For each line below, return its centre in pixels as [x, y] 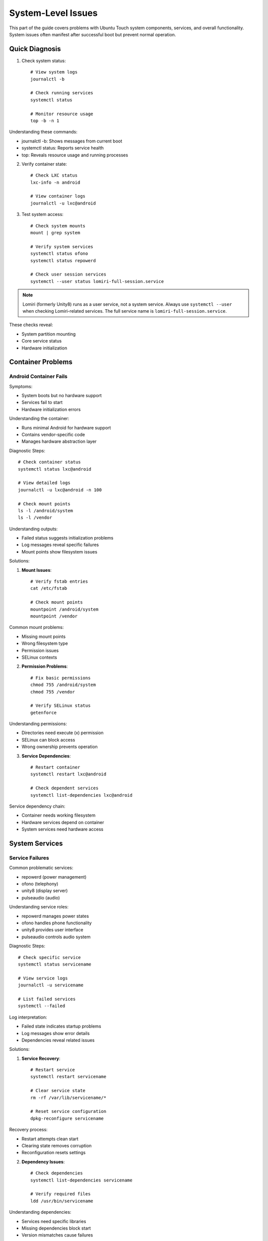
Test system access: [43, 214]
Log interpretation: [28, 1017]
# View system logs [54, 72]
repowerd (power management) [54, 877]
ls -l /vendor [35, 518]
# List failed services [47, 999]
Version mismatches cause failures [57, 1235]
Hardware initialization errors [51, 409]
